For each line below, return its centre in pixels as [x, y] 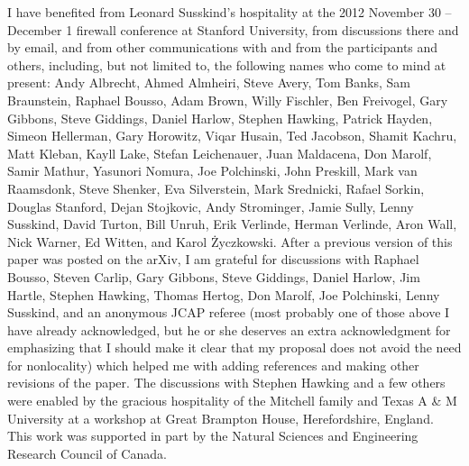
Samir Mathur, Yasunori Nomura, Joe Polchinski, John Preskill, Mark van [212, 171]
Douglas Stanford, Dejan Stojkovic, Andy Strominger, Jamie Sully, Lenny [211, 206]
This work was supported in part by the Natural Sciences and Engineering [213, 436]
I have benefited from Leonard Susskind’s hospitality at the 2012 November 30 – [230, 12]
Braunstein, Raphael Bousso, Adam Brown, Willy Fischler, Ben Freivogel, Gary [228, 100]
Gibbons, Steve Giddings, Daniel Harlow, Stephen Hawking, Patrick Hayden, [220, 118]
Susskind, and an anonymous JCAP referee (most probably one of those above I [229, 312]
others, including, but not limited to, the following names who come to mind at [227, 64]
